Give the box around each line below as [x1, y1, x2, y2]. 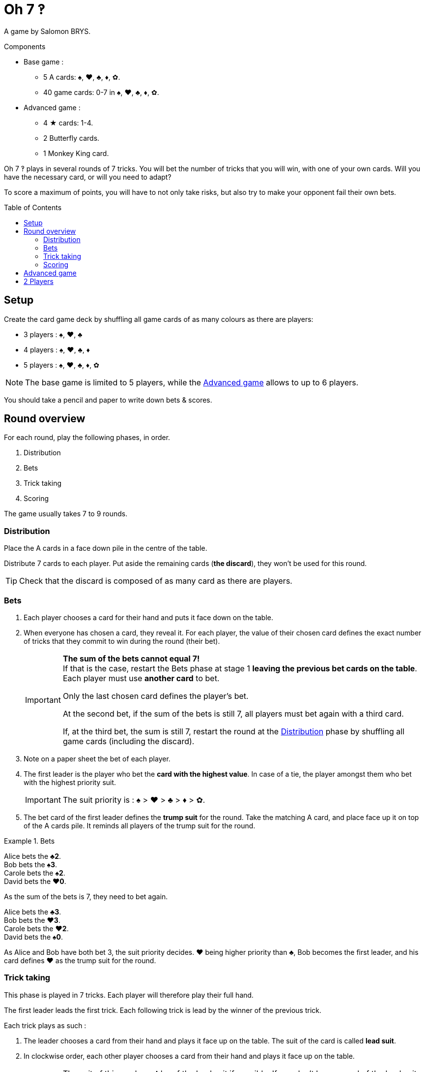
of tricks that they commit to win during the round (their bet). [24, 636, 220, 645]
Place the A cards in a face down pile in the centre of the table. [4, 544, 207, 553]
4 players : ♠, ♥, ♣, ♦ [24, 345, 90, 354]
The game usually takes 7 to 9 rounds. [4, 509, 128, 518]
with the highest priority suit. [24, 778, 116, 787]
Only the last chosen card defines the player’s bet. [62, 691, 249, 701]
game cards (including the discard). [62, 736, 195, 746]
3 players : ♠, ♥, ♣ [24, 330, 83, 339]
